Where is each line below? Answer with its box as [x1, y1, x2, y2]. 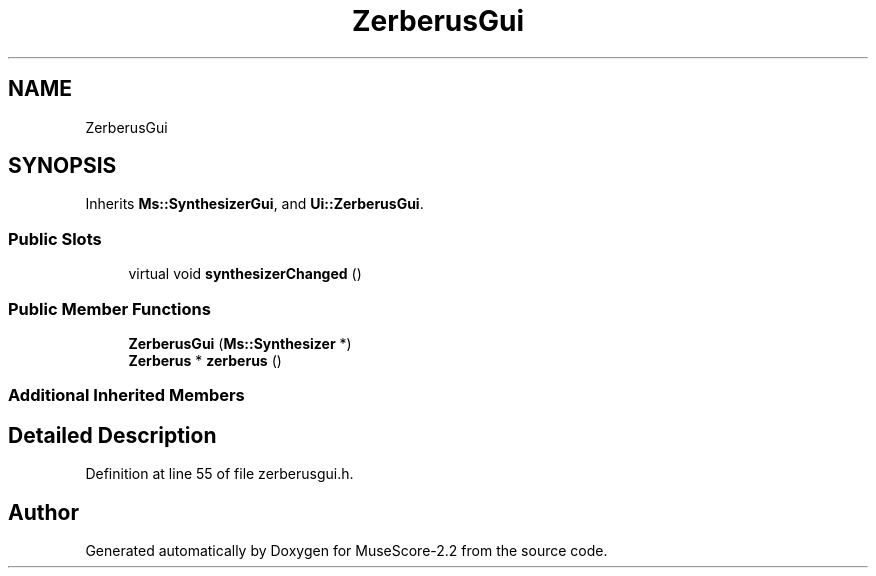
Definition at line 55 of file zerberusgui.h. [85, 465, 354, 483]
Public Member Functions [8, 298, 211, 319]
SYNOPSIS [8, 153, 117, 179]
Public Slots [8, 228, 102, 249]
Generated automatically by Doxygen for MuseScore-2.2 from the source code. [85, 542, 608, 559]
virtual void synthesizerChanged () [128, 265, 362, 283]
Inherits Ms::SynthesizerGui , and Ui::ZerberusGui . [85, 195, 424, 213]
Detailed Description [8, 422, 217, 448]
